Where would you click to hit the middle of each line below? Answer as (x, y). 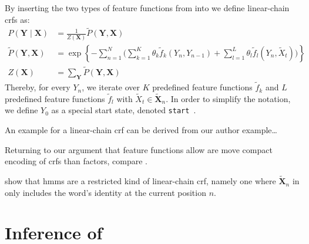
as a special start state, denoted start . (124, 110)
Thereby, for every (38, 87)
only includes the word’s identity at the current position (105, 192)
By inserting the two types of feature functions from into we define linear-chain (147, 8)
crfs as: (17, 19)
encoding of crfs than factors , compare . (76, 161)
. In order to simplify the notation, (228, 98)
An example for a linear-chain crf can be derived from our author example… (141, 130)
